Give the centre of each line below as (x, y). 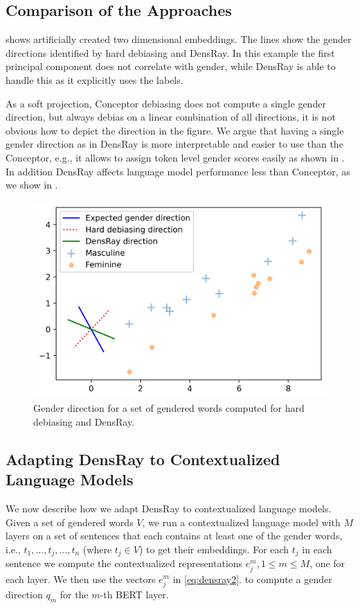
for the (74, 594)
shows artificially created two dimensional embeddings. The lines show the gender (179, 39)
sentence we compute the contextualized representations (124, 563)
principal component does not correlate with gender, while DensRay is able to (171, 66)
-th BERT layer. (134, 594)
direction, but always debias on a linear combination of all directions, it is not (171, 117)
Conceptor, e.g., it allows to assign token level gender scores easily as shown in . (175, 157)
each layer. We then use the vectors (81, 579)
